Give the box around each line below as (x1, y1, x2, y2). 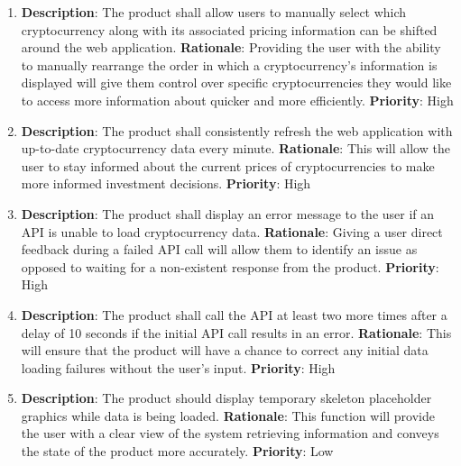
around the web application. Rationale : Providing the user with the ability (21, 38, 441, 57)
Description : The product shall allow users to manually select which (21, 3, 407, 21)
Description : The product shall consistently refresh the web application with (21, 121, 453, 140)
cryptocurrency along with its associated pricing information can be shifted (21, 20, 438, 39)
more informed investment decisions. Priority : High (21, 174, 311, 193)
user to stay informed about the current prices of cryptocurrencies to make (21, 156, 435, 175)
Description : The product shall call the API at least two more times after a (21, 305, 447, 324)
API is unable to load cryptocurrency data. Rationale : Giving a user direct (21, 222, 443, 241)
